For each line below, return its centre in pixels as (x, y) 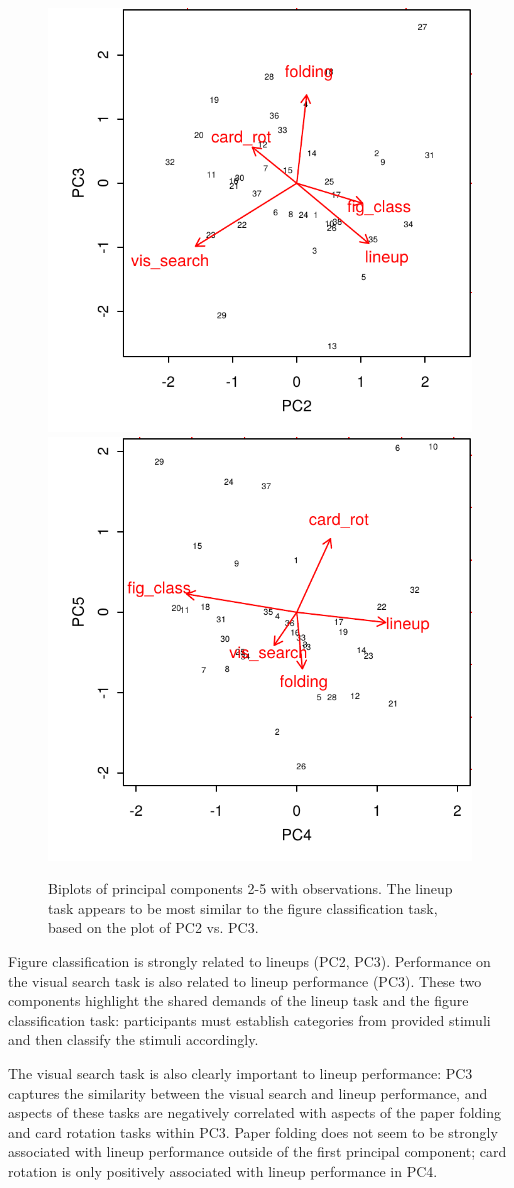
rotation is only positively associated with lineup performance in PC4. (223, 1170)
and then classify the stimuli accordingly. (133, 1039)
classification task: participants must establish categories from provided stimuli (249, 1019)
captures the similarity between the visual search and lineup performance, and (248, 1092)
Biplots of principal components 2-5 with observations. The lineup (250, 888)
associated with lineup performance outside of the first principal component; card (257, 1151)
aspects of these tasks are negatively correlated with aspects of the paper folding (254, 1112)
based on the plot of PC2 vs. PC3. (153, 927)
